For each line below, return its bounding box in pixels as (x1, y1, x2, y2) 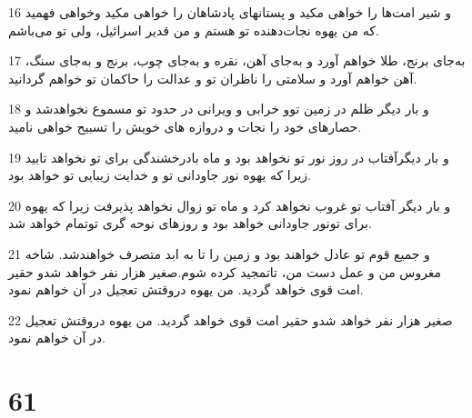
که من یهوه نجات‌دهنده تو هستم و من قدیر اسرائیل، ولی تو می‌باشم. (8, 20, 379, 39)
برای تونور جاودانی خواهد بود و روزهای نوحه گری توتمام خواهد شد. (8, 214, 372, 233)
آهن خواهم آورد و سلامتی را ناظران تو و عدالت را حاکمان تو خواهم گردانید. (8, 68, 417, 87)
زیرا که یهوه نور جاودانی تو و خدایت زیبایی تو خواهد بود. (8, 165, 311, 184)
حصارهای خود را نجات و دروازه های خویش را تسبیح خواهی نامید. (8, 116, 362, 135)
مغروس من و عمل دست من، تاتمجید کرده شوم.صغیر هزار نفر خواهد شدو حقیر (8, 262, 442, 281)
